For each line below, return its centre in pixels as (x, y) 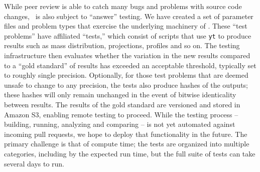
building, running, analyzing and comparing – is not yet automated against (120, 124)
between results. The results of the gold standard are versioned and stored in (122, 104)
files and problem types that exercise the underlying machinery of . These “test (126, 26)
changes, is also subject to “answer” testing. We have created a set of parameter (129, 16)
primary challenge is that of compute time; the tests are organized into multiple (127, 144)
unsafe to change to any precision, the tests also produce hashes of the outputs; (126, 84)
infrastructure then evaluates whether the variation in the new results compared (127, 55)
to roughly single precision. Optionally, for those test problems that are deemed (126, 75)
